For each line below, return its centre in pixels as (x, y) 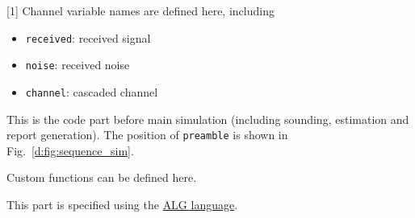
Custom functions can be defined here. (102, 177)
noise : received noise (78, 65)
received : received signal (88, 37)
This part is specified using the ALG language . (122, 204)
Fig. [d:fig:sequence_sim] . (70, 150)
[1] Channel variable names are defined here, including (140, 10)
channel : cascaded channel (92, 91)
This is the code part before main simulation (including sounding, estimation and (208, 119)
